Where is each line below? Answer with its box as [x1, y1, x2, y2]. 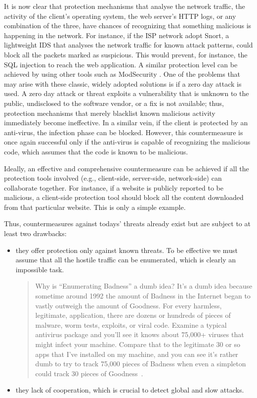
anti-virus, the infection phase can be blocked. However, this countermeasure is [4, 127, 243, 137]
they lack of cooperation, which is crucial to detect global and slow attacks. [15, 385, 244, 395]
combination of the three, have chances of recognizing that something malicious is [4, 20, 252, 31]
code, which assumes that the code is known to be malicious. [4, 146, 188, 156]
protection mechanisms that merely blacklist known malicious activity [4, 107, 215, 118]
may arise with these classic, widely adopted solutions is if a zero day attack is [4, 78, 242, 89]
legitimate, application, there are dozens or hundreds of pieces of [35, 310, 231, 320]
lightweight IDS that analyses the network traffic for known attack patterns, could [4, 40, 253, 50]
